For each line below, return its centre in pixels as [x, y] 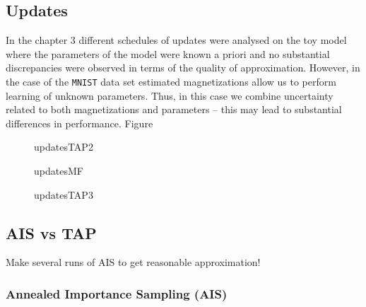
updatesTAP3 [64, 194]
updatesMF [59, 171]
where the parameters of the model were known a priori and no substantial [168, 53]
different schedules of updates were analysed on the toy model [213, 40]
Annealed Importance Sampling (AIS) [117, 293]
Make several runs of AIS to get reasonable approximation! [133, 262]
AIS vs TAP [51, 232]
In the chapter [37, 40]
